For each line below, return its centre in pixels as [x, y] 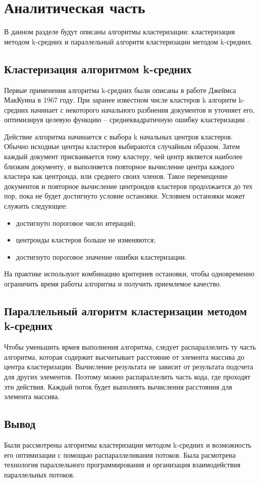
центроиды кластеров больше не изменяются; [86, 240]
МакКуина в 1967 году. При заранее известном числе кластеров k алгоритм [120, 100]
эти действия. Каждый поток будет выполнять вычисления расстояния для [118, 386]
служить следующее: [36, 206]
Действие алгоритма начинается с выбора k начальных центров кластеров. [119, 136]
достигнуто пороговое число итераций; [76, 223]
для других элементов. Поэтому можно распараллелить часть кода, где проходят [127, 376]
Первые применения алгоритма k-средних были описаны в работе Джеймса [120, 90]
